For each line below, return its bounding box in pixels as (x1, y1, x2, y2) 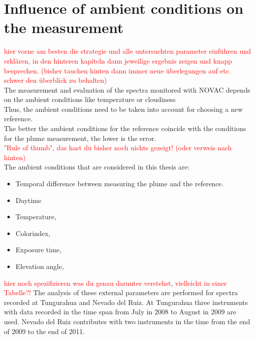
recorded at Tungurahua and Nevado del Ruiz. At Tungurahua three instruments (4, 297, 248, 307)
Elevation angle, (15, 261, 64, 271)
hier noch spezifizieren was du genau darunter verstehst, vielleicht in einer (4, 277, 227, 288)
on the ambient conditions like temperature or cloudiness (4, 94, 176, 104)
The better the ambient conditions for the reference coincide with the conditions (4, 123, 246, 134)
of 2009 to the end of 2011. (4, 326, 85, 336)
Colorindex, (15, 228, 51, 238)
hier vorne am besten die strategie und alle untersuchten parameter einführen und (4, 46, 251, 56)
